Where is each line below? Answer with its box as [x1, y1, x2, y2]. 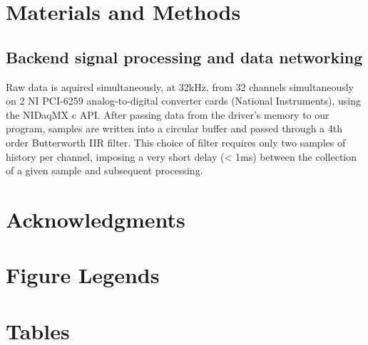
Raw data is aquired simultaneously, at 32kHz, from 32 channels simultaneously [6, 79, 354, 94]
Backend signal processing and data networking [6, 46, 363, 68]
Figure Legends [6, 260, 160, 290]
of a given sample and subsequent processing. [6, 163, 203, 178]
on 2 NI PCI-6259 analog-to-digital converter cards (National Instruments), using [6, 93, 362, 108]
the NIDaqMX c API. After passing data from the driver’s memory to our [6, 107, 329, 122]
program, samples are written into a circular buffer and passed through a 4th [6, 121, 342, 136]
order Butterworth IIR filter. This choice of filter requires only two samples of [6, 134, 346, 149]
